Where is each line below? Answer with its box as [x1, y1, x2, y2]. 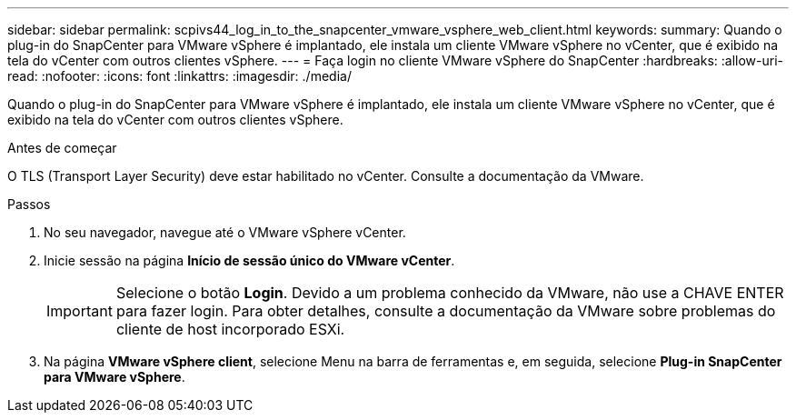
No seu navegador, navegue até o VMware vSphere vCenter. [44, 225, 406, 240]
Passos [7, 196, 51, 212]
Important [46, 302, 113, 320]
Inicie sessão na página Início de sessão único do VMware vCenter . [44, 253, 455, 268]
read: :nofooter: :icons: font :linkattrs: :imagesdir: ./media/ [7, 68, 352, 84]
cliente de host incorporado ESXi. [115, 320, 345, 338]
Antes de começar [7, 140, 117, 155]
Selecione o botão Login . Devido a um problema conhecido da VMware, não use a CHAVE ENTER [115, 284, 784, 302]
